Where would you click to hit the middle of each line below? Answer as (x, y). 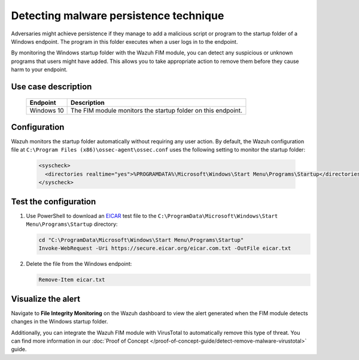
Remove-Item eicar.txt (72, 280)
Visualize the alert (46, 299)
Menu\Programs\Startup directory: (72, 224)
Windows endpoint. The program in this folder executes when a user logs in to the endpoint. (124, 41)
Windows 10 (47, 110)
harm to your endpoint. (39, 69)
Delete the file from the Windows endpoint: (79, 264)
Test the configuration (54, 202)
